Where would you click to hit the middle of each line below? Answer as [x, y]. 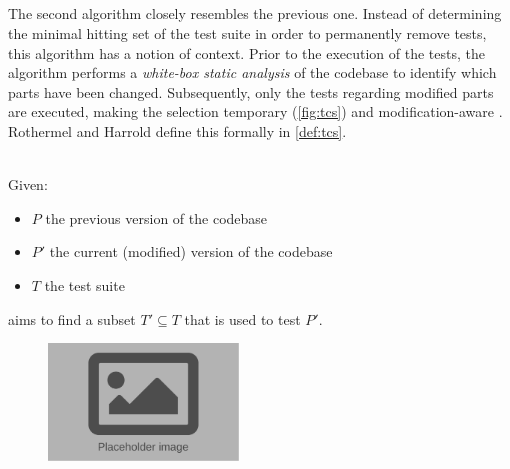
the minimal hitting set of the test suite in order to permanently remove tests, [247, 32]
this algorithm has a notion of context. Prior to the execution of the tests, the [247, 52]
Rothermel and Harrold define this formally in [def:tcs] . [177, 130]
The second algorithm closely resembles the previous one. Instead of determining [255, 13]
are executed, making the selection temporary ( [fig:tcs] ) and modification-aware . [255, 111]
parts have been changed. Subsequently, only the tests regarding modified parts [251, 91]
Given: [28, 184]
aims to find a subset [72, 318]
